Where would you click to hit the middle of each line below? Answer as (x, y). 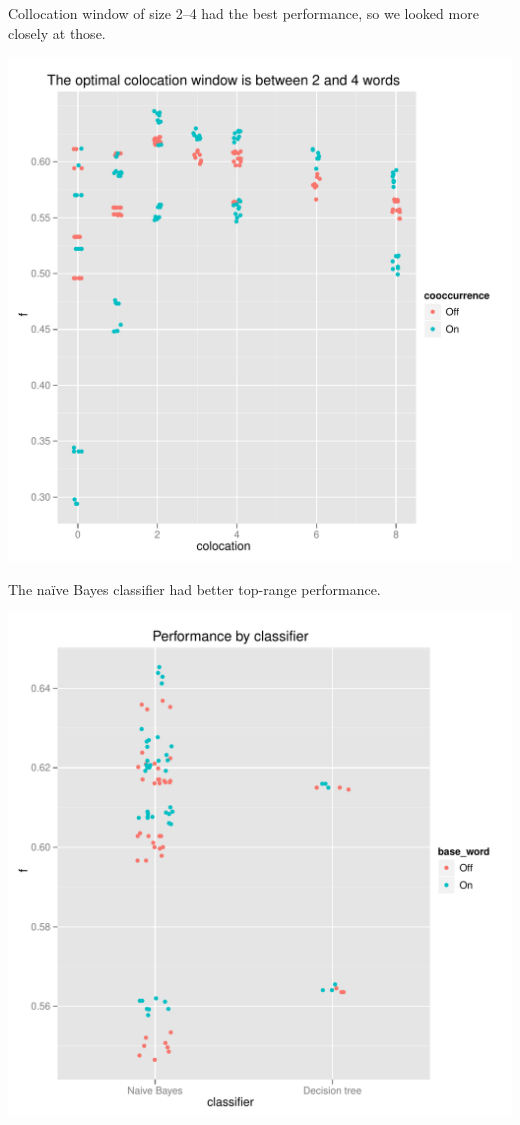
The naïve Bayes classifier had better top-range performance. (194, 588)
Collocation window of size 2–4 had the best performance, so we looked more (243, 13)
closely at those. (57, 32)
